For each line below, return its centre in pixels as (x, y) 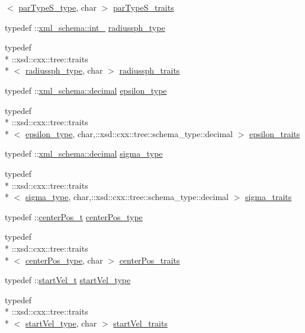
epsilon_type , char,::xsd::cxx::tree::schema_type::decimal (129, 133)
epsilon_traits (274, 133)
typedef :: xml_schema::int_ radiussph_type (85, 27)
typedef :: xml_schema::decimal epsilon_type (86, 90)
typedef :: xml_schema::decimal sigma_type (84, 153)
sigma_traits (268, 197)
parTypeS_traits (143, 7)
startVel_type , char (61, 323)
